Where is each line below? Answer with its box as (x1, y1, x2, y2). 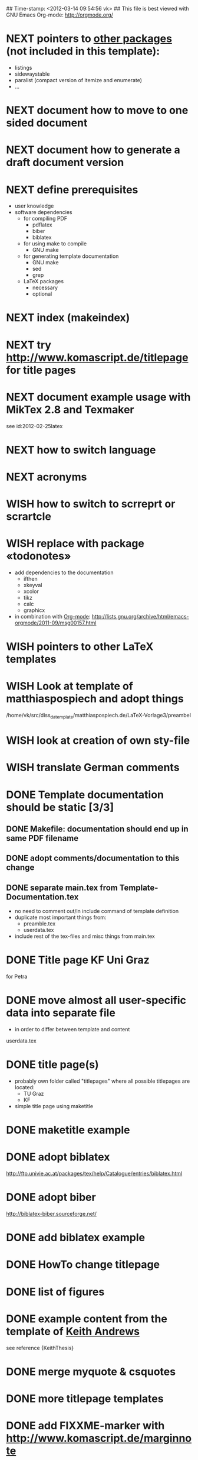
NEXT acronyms (6, 470, 87, 484)
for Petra (6, 973, 28, 980)
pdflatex (32, 221, 52, 228)
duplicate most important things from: (14, 914, 107, 921)
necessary (32, 284, 58, 292)
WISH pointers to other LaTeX (6, 640, 154, 653)
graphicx (23, 607, 45, 614)
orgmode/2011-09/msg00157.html (14, 619, 97, 626)
